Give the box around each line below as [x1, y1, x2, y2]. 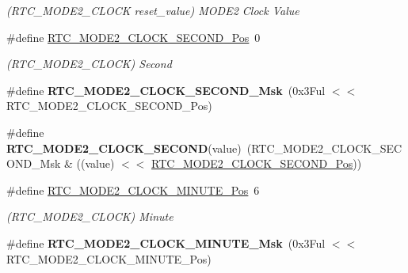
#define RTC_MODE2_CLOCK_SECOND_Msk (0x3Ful [6, 82, 326, 98]
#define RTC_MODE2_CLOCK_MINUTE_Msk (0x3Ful [6, 234, 326, 251]
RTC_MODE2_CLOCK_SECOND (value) [6, 139, 242, 156]
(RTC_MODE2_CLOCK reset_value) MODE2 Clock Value [6, 2, 299, 18]
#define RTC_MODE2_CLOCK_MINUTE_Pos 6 [6, 181, 260, 198]
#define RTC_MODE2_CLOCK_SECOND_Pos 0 [6, 28, 261, 45]
